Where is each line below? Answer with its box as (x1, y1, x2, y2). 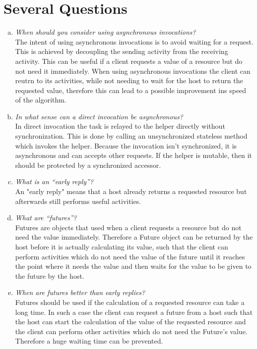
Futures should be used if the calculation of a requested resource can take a (15, 297, 245, 307)
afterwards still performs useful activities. (15, 196, 141, 206)
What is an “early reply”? (15, 176, 94, 187)
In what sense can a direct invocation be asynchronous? (15, 111, 183, 121)
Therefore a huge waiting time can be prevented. (15, 336, 163, 346)
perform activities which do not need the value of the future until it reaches (15, 251, 245, 261)
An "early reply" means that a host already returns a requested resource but (15, 186, 247, 197)
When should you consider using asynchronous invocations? (15, 27, 196, 37)
